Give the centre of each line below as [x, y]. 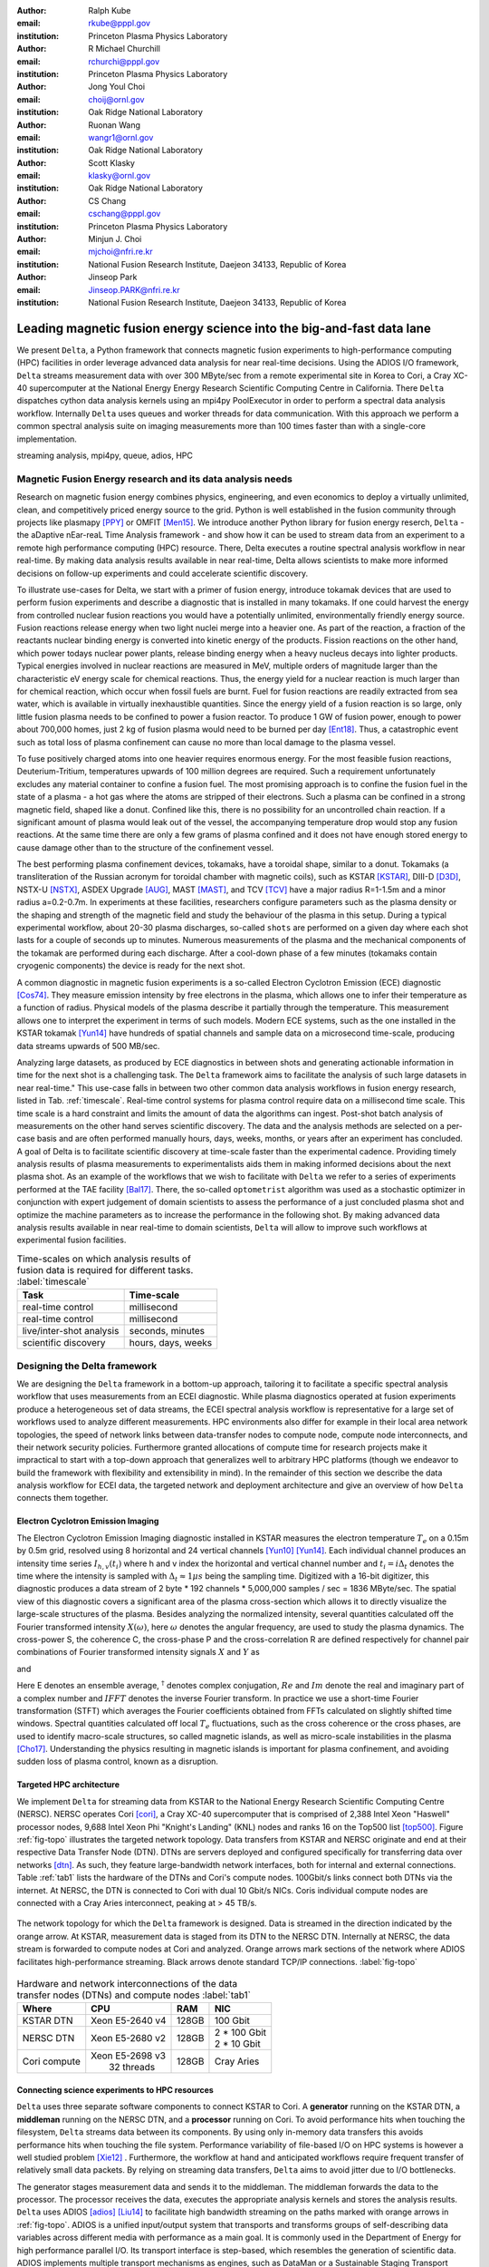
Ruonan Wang [114, 125]
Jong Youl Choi [116, 87]
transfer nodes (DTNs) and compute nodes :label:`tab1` [134, 1995]
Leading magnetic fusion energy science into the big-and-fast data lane [224, 328]
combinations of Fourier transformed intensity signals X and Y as [138, 1652]
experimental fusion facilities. [72, 1240]
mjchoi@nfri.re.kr [120, 252]
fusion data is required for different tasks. [105, 1270]
